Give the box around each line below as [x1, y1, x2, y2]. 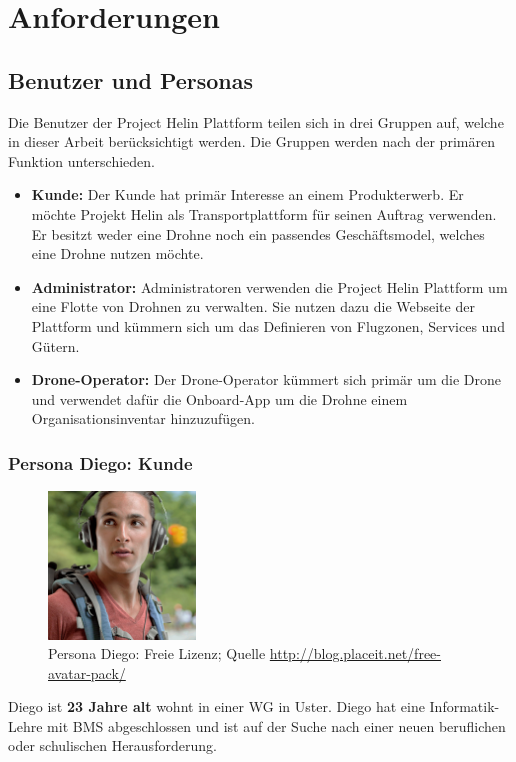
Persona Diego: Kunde [8, 450, 193, 475]
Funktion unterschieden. [8, 150, 155, 171]
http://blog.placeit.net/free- [269, 643, 441, 664]
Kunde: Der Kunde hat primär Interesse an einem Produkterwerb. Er [31, 184, 464, 205]
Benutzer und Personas [8, 64, 254, 95]
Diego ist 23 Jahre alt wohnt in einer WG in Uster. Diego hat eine [8, 696, 425, 717]
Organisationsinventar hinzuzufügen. [31, 408, 255, 429]
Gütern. [31, 335, 80, 356]
